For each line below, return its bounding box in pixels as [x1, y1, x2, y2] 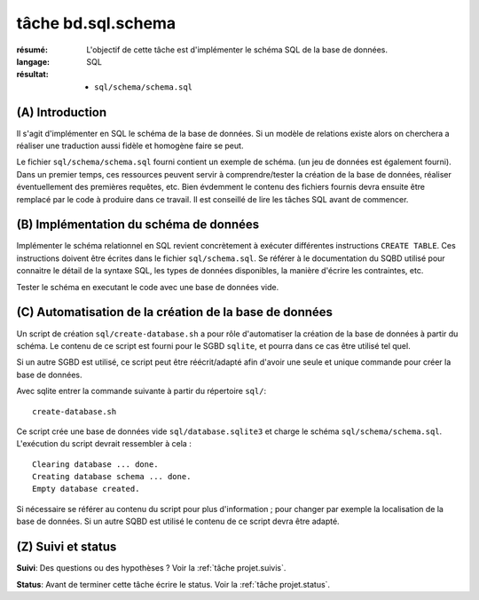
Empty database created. [32, 484, 140, 494]
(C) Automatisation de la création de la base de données [16, 304, 333, 320]
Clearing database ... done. [32, 459, 159, 470]
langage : [16, 56, 51, 67]
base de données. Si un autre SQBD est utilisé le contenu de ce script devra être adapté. [16, 516, 341, 527]
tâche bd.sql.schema [16, 13, 177, 33]
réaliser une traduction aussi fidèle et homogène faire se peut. [16, 140, 244, 151]
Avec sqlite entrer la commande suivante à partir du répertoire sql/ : [16, 386, 266, 397]
